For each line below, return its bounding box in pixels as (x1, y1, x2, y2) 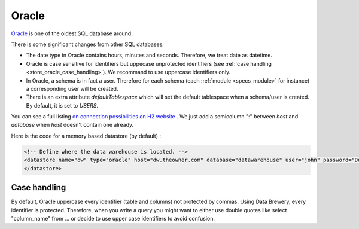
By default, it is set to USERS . (26, 102, 99, 109)
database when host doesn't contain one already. (11, 121, 134, 129)
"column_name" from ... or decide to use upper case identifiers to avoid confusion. (11, 215, 215, 222)
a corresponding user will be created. (26, 85, 118, 92)
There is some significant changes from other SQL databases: (11, 41, 164, 48)
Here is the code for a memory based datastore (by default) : (11, 132, 162, 139)
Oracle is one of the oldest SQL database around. (11, 30, 133, 37)
